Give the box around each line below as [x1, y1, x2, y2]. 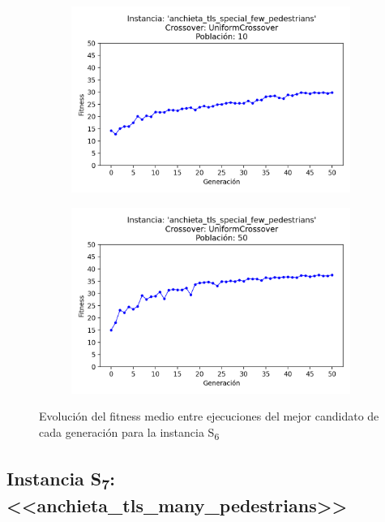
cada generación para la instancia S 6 [39, 424, 220, 442]
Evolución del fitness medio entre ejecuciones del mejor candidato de [39, 408, 379, 425]
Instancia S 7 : [6, 465, 116, 494]
